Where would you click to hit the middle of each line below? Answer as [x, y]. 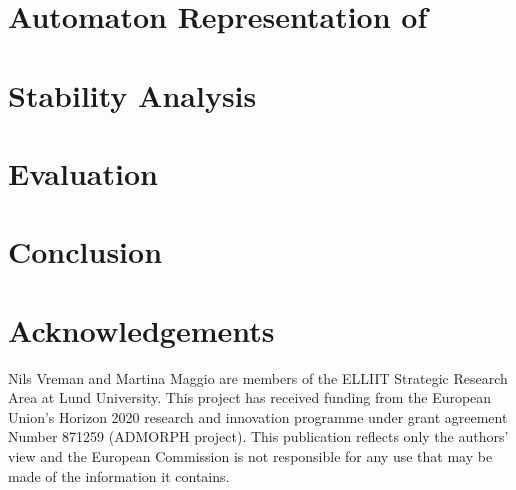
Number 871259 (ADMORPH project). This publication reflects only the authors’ [258, 436]
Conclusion [85, 251]
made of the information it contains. [119, 475]
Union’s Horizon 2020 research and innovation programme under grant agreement [258, 416]
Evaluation [83, 172]
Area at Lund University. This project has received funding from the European [250, 397]
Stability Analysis [132, 94]
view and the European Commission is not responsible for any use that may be [250, 456]
